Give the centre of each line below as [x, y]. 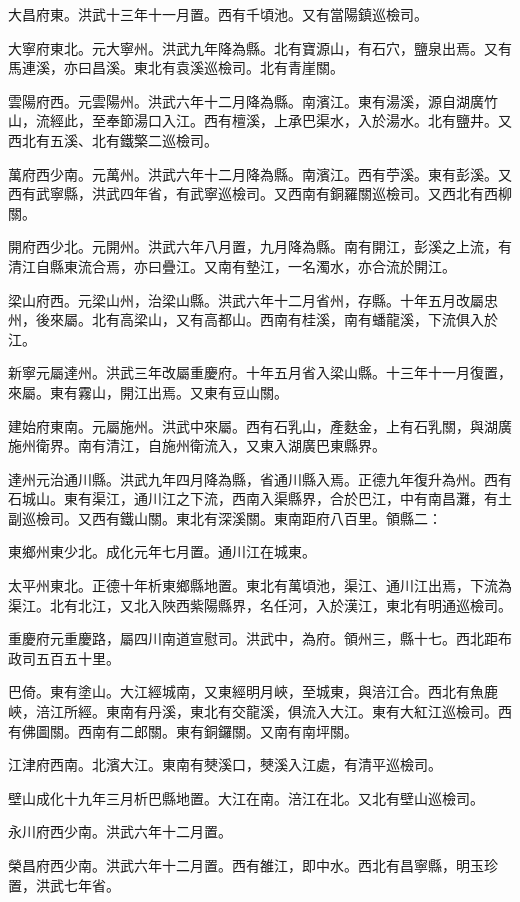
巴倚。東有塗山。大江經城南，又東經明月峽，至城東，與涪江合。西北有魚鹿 [253, 691]
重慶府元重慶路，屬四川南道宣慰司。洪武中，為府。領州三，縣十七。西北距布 [260, 638]
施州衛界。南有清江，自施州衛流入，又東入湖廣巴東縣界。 [197, 445]
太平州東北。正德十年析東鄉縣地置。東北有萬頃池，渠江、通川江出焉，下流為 [260, 585]
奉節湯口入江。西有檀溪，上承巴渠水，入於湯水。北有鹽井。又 [308, 120]
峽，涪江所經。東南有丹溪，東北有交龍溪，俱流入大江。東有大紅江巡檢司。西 [260, 711]
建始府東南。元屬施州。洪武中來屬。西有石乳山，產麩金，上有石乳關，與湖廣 [260, 425]
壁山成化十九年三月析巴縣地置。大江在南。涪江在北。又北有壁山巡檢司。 [246, 797]
